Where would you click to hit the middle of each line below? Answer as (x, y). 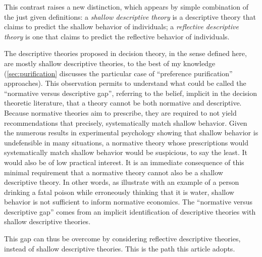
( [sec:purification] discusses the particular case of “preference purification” (118, 73)
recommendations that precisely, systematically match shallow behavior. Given (126, 122)
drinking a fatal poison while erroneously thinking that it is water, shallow (119, 192)
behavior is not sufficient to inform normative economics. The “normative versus (128, 202)
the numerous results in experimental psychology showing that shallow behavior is (131, 133)
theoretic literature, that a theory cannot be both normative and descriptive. (123, 103)
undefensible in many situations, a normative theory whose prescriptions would (126, 142)
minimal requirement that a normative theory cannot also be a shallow (114, 172)
